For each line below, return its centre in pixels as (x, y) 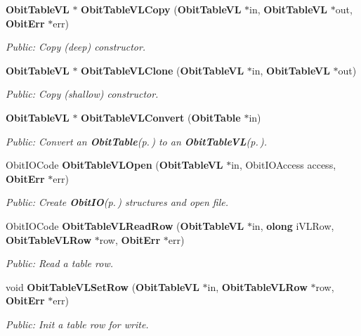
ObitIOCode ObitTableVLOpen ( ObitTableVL (114, 165)
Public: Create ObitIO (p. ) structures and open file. (117, 202)
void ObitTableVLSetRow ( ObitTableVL (103, 286)
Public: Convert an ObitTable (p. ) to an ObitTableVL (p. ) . (137, 141)
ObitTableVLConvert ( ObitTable (161, 117)
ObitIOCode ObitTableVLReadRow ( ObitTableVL (125, 225)
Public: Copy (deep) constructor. (76, 47)
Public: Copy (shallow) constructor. (82, 94)
